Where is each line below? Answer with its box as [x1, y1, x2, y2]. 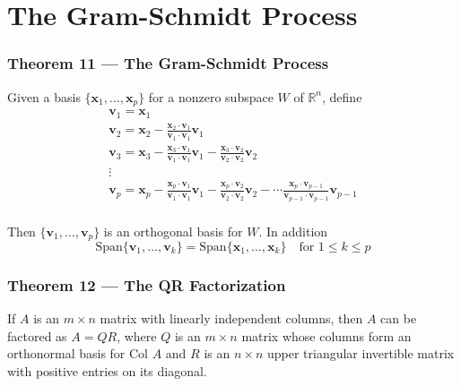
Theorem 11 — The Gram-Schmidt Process [7, 52, 329, 74]
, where [117, 326, 157, 345]
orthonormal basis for [7, 344, 126, 363]
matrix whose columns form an [241, 326, 412, 345]
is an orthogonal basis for [103, 221, 243, 240]
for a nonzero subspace [148, 87, 274, 106]
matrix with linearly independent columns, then [100, 309, 363, 328]
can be [380, 309, 417, 328]
